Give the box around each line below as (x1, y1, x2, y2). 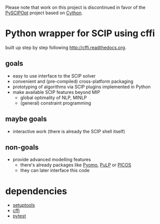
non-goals (5, 143, 39, 152)
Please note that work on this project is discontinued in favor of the (5, 5, 146, 10)
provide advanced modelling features (12, 157, 91, 163)
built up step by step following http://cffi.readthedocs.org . (5, 44, 126, 51)
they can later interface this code (20, 167, 90, 173)
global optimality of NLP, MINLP (20, 94, 87, 101)
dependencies (5, 185, 68, 197)
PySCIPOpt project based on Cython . (5, 10, 83, 16)
